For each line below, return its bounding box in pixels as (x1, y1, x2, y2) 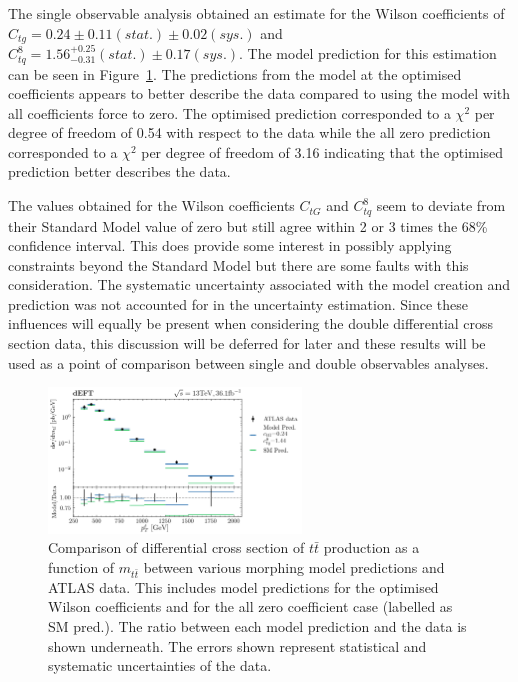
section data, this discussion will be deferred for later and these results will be (8, 333, 486, 354)
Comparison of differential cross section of (48, 537, 305, 558)
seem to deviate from (376, 195, 506, 216)
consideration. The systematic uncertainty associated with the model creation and (8, 274, 511, 295)
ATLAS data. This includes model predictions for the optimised (48, 576, 439, 597)
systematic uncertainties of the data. (48, 655, 272, 676)
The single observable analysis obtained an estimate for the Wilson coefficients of (8, 3, 505, 23)
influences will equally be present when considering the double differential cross (8, 313, 494, 334)
